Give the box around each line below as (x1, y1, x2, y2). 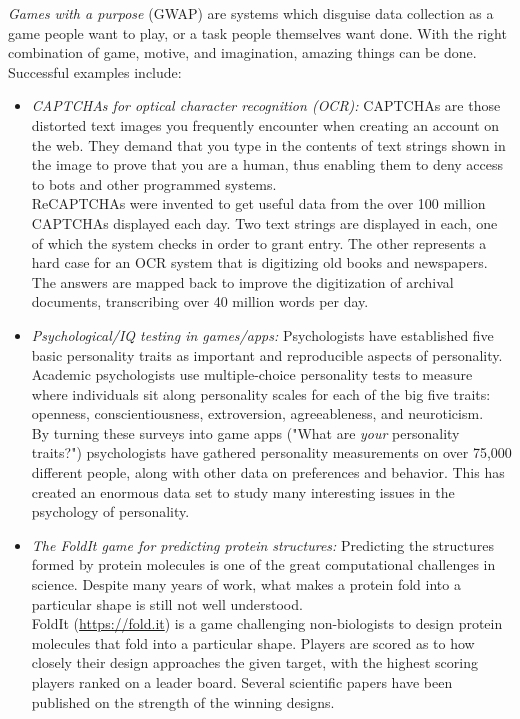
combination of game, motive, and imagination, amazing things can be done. (8, 42, 477, 63)
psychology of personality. (31, 501, 190, 522)
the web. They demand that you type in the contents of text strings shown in (31, 134, 506, 155)
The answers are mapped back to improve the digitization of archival (31, 271, 454, 292)
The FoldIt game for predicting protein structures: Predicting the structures (31, 534, 494, 555)
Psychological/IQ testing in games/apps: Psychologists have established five (31, 324, 494, 345)
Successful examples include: (8, 61, 182, 82)
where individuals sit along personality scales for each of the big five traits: (31, 383, 491, 404)
